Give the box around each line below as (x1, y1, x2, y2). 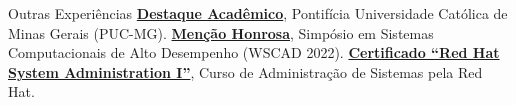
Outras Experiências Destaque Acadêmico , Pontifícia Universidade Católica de (8, 3, 508, 23)
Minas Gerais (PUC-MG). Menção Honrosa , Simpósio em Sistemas (8, 22, 434, 43)
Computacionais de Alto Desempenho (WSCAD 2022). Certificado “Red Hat (8, 42, 500, 63)
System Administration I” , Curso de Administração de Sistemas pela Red (8, 61, 483, 82)
